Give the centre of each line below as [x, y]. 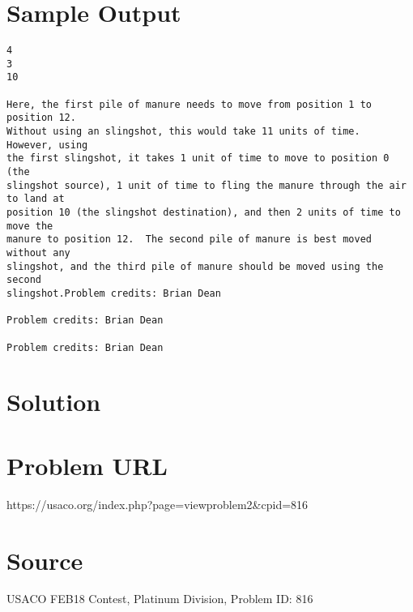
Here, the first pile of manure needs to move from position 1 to [189, 104]
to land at [36, 199]
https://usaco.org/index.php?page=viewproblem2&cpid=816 [158, 504]
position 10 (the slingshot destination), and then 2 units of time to [204, 212]
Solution [54, 402]
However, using [47, 145]
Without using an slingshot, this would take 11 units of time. [183, 132]
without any [38, 253]
